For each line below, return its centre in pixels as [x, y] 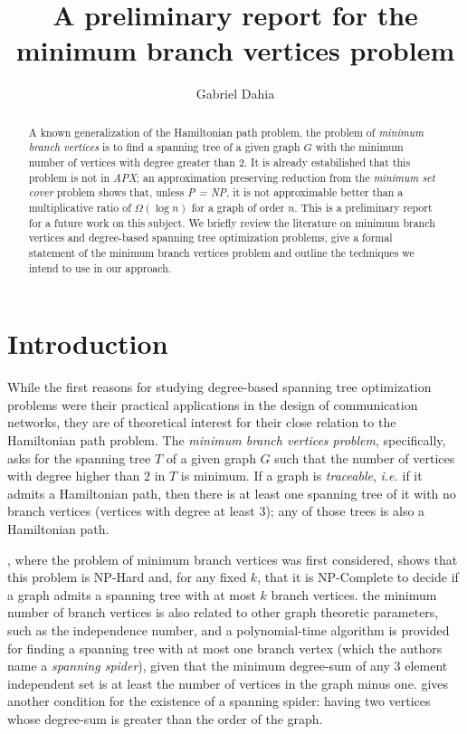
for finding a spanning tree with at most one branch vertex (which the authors [225, 648]
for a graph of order [238, 207]
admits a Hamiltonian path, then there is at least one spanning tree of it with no [232, 493]
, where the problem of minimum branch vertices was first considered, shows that [233, 559]
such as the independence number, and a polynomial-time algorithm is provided [229, 629]
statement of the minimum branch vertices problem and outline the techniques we [221, 252]
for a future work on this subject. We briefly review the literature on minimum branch [232, 222]
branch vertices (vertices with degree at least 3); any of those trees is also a [216, 511]
